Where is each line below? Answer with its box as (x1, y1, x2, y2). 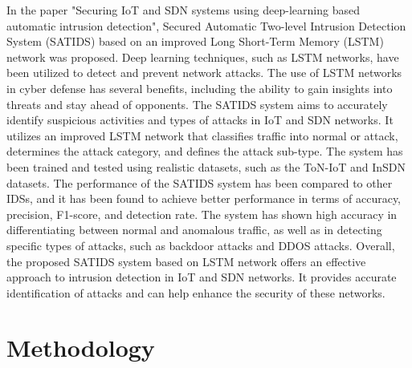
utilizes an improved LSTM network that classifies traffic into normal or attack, (6, 127, 398, 144)
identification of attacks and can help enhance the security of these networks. (6, 284, 385, 301)
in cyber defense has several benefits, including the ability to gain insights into (6, 79, 393, 96)
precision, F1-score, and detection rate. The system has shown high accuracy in (6, 205, 398, 222)
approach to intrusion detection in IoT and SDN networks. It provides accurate (6, 269, 397, 285)
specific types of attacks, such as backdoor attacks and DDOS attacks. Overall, (6, 237, 395, 253)
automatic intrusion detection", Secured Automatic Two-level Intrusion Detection (6, 17, 406, 34)
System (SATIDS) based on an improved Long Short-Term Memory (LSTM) (6, 33, 384, 50)
